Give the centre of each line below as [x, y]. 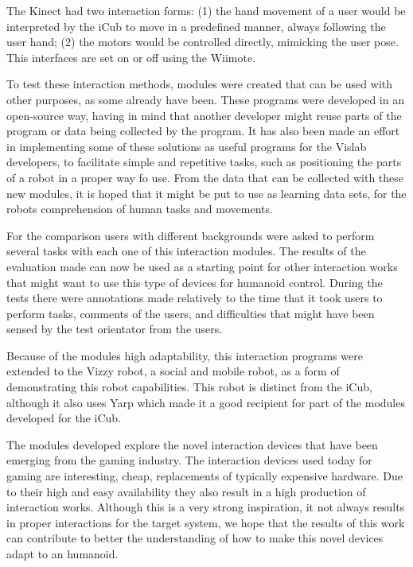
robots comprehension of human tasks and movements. [140, 209]
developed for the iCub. [64, 418]
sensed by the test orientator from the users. [115, 329]
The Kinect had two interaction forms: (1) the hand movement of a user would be [206, 10]
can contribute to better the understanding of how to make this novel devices [195, 538]
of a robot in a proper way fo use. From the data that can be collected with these [205, 177]
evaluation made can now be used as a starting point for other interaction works [202, 266]
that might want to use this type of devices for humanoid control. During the [195, 282]
